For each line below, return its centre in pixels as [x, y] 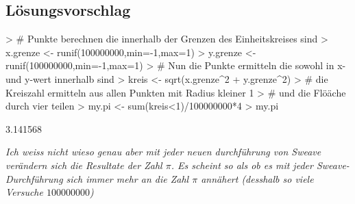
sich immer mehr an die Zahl [127, 178]
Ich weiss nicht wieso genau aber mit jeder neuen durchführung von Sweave [163, 152]
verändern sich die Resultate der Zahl [84, 165]
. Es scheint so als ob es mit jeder [242, 165]
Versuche [24, 192]
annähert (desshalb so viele [257, 178]
